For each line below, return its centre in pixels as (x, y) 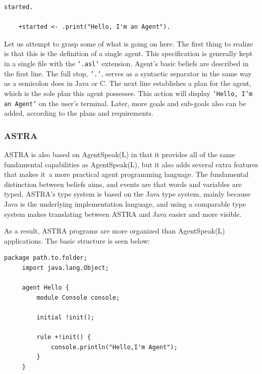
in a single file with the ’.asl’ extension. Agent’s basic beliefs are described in (126, 63)
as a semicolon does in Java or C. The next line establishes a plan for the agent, (128, 83)
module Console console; (78, 297)
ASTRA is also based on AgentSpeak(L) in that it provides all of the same (120, 154)
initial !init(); (65, 317)
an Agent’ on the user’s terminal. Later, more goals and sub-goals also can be (125, 103)
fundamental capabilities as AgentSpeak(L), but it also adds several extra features (131, 164)
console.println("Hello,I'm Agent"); (114, 347)
